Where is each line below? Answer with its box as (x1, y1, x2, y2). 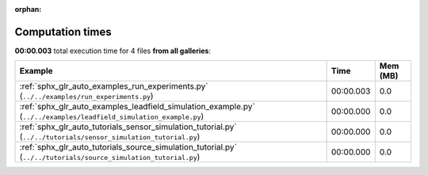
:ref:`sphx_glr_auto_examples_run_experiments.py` (19, 81, 208, 92)
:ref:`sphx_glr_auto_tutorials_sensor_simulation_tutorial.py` (19, 121, 237, 132)
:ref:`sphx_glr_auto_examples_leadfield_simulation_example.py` (19, 101, 255, 112)
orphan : (14, 5, 42, 13)
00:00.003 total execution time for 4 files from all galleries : (14, 46, 212, 55)
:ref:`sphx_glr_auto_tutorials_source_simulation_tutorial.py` (19, 142, 237, 153)
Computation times (14, 25, 112, 39)
